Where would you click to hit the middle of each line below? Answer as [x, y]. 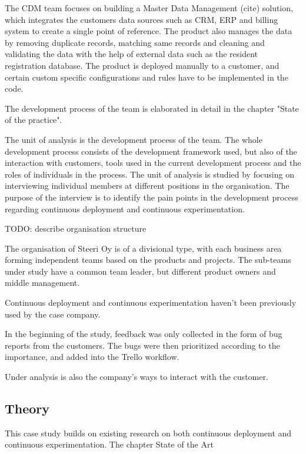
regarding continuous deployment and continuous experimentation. [125, 208]
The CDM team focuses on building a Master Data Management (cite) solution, [149, 8]
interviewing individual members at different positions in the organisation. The [147, 186]
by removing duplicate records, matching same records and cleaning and [135, 42]
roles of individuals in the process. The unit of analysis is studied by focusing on [149, 174]
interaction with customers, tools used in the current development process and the [153, 163]
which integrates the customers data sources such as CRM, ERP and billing [142, 19]
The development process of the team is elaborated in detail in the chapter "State [152, 108]
